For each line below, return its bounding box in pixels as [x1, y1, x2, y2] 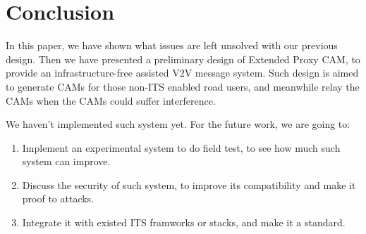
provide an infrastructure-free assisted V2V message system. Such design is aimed [6, 65, 359, 80]
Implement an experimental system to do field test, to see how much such [22, 140, 341, 155]
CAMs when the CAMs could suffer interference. [6, 93, 216, 108]
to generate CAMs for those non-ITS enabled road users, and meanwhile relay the [6, 79, 360, 93]
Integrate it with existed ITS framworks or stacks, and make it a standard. [22, 215, 346, 230]
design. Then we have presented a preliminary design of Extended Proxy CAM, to [6, 51, 360, 66]
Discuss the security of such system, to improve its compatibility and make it [22, 177, 356, 192]
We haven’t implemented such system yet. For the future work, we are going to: [6, 117, 350, 131]
